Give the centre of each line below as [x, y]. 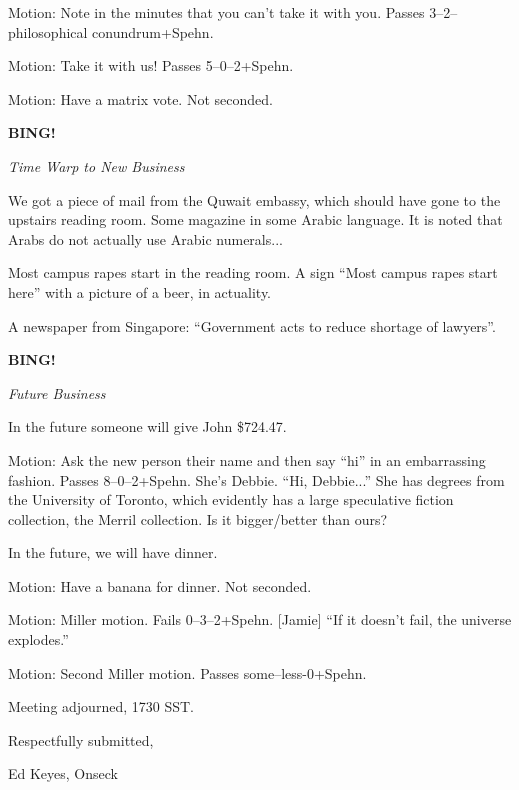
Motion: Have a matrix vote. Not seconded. [140, 98]
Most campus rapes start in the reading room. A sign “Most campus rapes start [253, 272]
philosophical [48, 31]
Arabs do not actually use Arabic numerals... [145, 238]
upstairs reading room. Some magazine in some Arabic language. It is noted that [255, 219]
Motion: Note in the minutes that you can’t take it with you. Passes [216, 12]
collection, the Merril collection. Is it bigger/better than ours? [198, 518]
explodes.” [38, 639]
